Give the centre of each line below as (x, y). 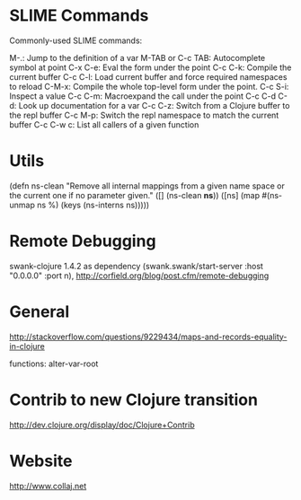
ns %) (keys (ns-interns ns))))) (93, 205)
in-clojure (27, 346)
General (40, 311)
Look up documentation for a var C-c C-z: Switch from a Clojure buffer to (154, 105)
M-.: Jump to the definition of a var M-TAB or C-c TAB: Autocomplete (137, 57)
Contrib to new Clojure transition (134, 399)
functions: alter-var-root (54, 364)
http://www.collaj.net (48, 486)
